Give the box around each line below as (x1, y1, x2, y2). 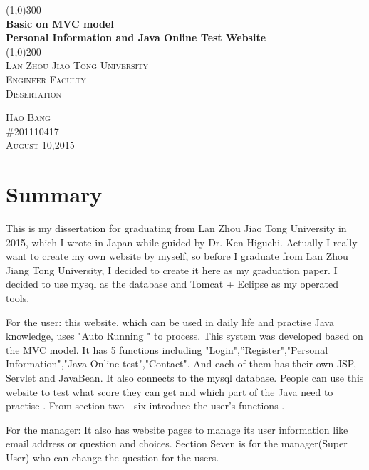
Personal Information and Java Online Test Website (6, 30, 266, 45)
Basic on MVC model (6, 16, 114, 31)
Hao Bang (6, 110, 51, 125)
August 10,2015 (6, 137, 75, 152)
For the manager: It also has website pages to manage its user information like (6, 422, 348, 437)
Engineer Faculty (6, 71, 86, 86)
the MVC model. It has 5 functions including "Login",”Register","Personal (6, 342, 328, 357)
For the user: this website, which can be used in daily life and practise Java (6, 314, 334, 329)
